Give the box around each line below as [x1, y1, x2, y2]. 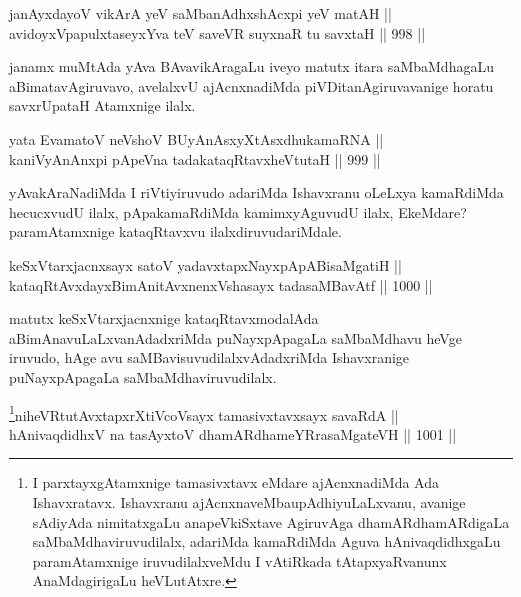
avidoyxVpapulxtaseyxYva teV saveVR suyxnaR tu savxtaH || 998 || [9, 22, 426, 43]
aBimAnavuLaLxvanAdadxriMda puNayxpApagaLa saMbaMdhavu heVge [9, 327, 462, 348]
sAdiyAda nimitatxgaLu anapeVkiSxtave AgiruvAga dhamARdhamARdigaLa [32, 511, 510, 532]
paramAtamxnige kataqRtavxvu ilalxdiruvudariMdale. [9, 221, 342, 242]
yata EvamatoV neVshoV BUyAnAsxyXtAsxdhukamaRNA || [9, 128, 384, 149]
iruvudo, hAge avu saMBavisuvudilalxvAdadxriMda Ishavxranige [9, 347, 410, 368]
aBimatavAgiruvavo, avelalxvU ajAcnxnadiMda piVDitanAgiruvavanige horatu [9, 75, 494, 96]
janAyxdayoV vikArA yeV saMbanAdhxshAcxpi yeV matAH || [9, 3, 392, 23]
